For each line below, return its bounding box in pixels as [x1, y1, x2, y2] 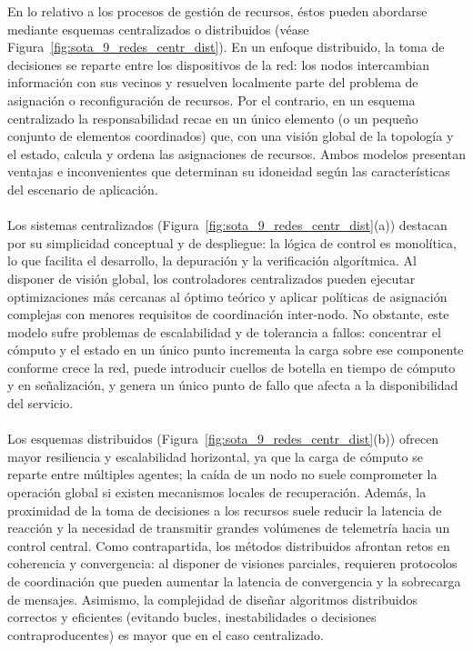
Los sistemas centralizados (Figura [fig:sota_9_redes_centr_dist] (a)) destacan [7, 215, 448, 235]
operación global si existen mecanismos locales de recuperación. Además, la [7, 483, 427, 502]
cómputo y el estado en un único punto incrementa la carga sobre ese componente [7, 340, 464, 359]
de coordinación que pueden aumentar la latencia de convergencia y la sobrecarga [7, 572, 461, 590]
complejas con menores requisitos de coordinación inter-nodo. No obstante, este [7, 305, 449, 324]
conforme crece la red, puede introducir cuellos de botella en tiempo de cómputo [7, 357, 456, 376]
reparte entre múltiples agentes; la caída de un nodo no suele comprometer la [7, 465, 438, 484]
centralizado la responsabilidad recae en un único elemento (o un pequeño [7, 108, 418, 127]
